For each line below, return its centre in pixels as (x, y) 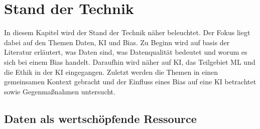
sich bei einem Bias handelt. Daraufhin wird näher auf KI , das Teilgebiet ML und (130, 61)
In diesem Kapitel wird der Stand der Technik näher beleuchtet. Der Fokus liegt (127, 32)
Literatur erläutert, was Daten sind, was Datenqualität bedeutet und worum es (126, 52)
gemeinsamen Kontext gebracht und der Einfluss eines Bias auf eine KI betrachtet (130, 82)
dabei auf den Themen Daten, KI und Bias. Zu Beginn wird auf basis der (117, 42)
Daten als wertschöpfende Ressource (100, 118)
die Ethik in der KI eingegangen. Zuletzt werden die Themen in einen (111, 72)
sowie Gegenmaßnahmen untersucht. (60, 91)
